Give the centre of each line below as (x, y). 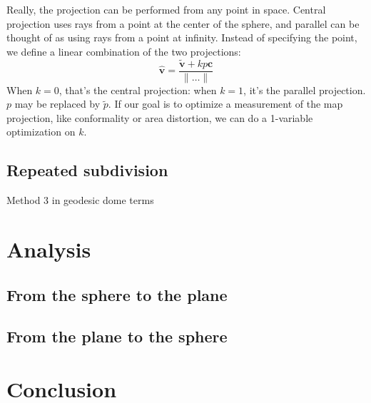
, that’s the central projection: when (138, 90)
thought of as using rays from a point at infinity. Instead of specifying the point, (182, 37)
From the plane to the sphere (117, 336)
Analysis (49, 249)
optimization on (41, 132)
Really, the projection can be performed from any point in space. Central (166, 9)
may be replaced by (57, 104)
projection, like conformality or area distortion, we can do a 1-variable (160, 117)
